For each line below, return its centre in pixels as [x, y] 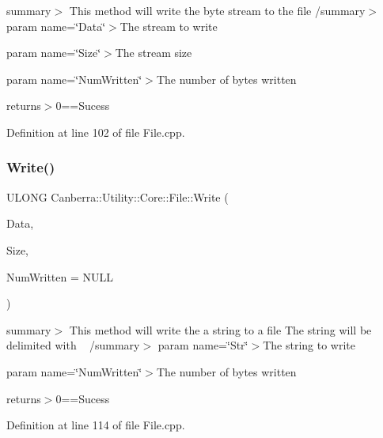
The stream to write [169, 26]
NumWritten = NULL [60, 276]
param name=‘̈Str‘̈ [203, 345]
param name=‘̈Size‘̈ [54, 53]
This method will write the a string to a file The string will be [220, 329]
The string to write [309, 345]
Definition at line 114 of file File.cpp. [96, 425]
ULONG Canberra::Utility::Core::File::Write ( [118, 196]
